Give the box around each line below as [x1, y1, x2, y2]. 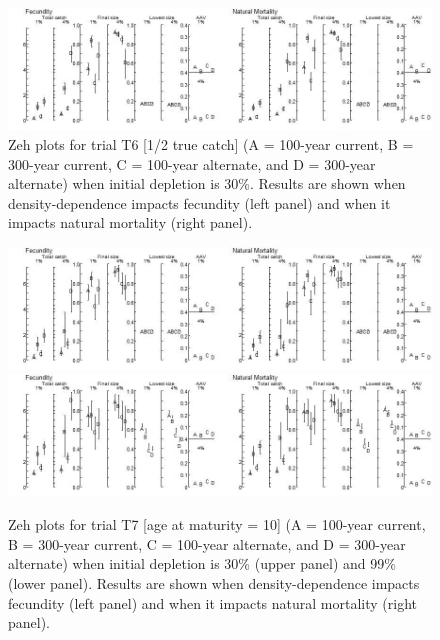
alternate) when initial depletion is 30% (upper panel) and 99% [8, 553, 396, 574]
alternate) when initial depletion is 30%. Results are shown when [8, 173, 406, 194]
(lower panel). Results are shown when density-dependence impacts [8, 572, 420, 593]
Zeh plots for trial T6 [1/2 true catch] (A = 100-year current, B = [8, 134, 414, 155]
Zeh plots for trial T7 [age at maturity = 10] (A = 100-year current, [8, 514, 426, 535]
